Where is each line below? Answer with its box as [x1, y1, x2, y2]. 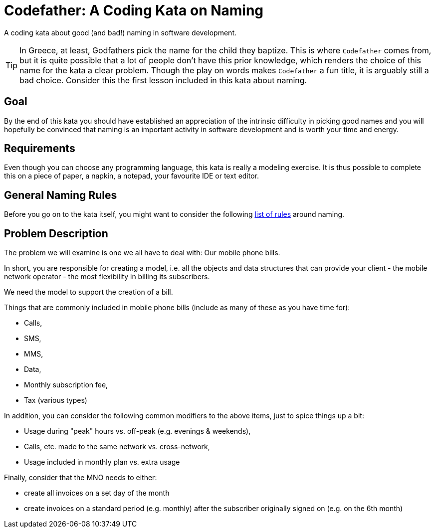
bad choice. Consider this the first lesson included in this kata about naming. [19, 75, 307, 85]
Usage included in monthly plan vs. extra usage [24, 458, 180, 467]
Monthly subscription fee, [24, 380, 108, 389]
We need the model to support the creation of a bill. [4, 288, 173, 297]
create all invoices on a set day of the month [24, 489, 170, 498]
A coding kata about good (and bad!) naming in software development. [4, 28, 237, 37]
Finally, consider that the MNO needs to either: [4, 473, 157, 482]
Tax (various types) [24, 396, 87, 405]
